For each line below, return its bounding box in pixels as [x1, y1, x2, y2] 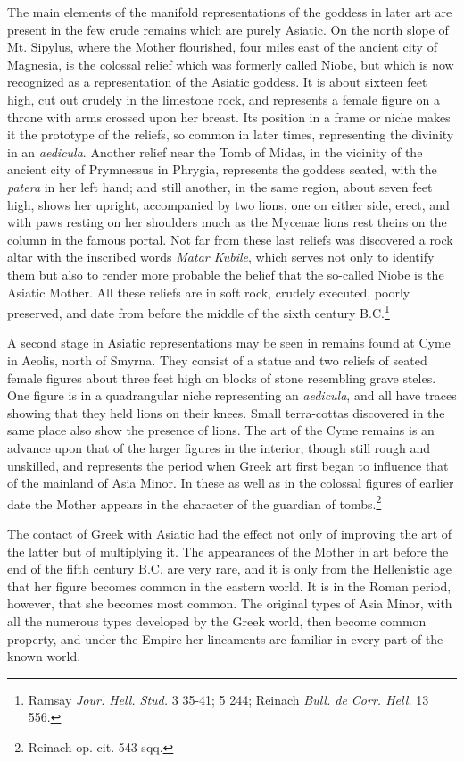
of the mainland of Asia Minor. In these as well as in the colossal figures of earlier [7, 473, 454, 492]
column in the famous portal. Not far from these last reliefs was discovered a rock [7, 230, 453, 248]
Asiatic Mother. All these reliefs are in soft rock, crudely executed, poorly [7, 282, 410, 301]
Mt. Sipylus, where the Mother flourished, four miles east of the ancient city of [7, 38, 437, 56]
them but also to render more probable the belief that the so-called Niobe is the [7, 264, 444, 283]
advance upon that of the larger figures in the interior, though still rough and [7, 438, 431, 456]
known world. [7, 647, 81, 666]
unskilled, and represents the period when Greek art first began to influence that [7, 456, 449, 474]
